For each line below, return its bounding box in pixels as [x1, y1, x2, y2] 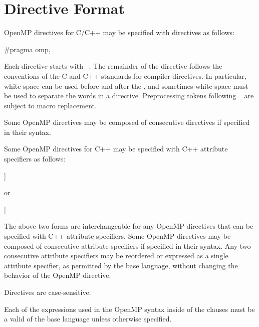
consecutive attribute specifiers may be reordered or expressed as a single [4, 250, 228, 261]
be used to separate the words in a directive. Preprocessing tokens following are [4, 90, 254, 101]
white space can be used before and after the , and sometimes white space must [4, 80, 248, 91]
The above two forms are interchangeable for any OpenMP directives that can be [4, 221, 253, 231]
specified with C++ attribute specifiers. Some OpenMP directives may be [4, 231, 231, 241]
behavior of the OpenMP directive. [4, 270, 111, 280]
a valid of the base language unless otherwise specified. [4, 313, 172, 324]
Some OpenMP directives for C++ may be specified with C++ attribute [4, 143, 228, 154]
